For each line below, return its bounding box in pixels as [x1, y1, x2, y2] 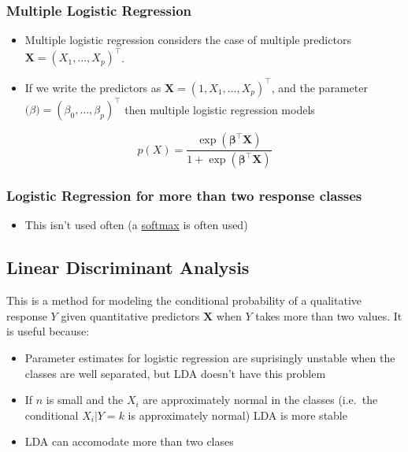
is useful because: [6, 323, 90, 339]
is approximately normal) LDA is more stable [128, 406, 347, 423]
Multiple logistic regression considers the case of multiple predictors [24, 31, 351, 48]
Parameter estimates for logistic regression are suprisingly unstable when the [24, 349, 395, 365]
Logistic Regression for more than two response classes [6, 186, 362, 206]
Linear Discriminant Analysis [6, 255, 250, 280]
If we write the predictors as [24, 79, 161, 95]
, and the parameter [271, 79, 368, 95]
